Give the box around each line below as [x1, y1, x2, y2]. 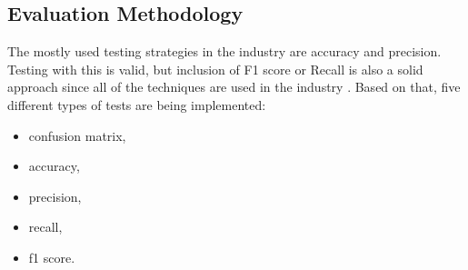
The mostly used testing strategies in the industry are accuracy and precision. [7, 42, 442, 61]
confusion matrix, [28, 125, 126, 145]
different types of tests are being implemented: [7, 95, 266, 114]
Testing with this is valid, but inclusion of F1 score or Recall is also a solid [7, 59, 423, 78]
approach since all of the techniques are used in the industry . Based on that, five [7, 77, 461, 96]
